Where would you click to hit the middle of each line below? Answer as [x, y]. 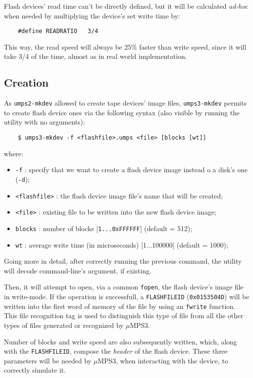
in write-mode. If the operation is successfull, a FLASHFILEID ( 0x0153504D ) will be [127, 297]
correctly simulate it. [35, 370]
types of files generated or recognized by [64, 325]
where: [14, 153]
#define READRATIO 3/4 [58, 31]
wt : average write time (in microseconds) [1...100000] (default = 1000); [122, 244]
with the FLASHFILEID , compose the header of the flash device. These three [116, 351]
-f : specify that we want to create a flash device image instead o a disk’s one [131, 170]
